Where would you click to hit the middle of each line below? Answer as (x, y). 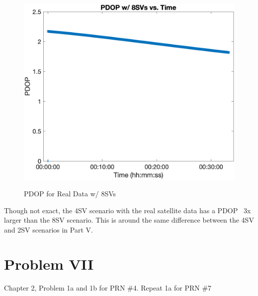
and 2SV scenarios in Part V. (48, 229)
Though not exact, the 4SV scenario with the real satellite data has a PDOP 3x (128, 210)
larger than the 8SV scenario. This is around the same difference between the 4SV (129, 220)
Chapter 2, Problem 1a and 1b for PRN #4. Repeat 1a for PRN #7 (108, 287)
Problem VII (49, 264)
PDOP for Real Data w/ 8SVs (70, 194)
